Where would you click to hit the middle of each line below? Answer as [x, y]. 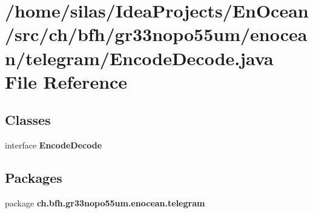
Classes [28, 120]
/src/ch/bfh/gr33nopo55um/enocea [156, 34]
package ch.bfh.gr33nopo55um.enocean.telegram [105, 202]
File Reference [66, 81]
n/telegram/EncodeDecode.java [139, 58]
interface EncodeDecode [54, 145]
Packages [34, 178]
